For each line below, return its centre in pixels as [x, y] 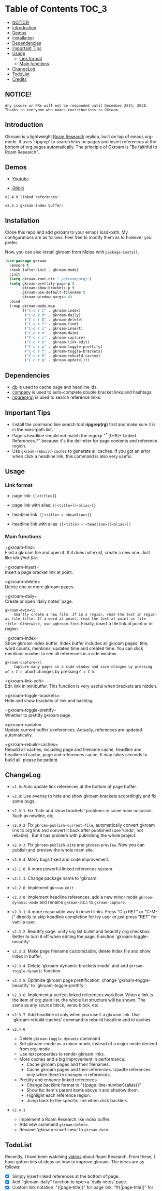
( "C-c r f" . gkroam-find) [52, 324]
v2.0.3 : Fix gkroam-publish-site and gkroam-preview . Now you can [78, 845]
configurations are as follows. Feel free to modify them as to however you [78, 238]
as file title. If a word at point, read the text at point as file [75, 619]
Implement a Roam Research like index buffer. [65, 1119]
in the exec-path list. [32, 429]
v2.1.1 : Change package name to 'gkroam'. [55, 878]
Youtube [20, 179]
